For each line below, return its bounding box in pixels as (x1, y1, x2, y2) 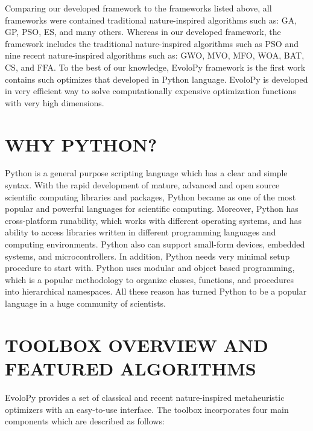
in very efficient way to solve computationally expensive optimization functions (5, 85, 296, 97)
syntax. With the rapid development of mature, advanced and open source (5, 179, 280, 191)
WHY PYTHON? (5, 132, 157, 156)
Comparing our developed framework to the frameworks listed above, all (5, 2, 272, 14)
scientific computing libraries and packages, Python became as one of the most (5, 190, 296, 203)
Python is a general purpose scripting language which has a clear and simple (5, 167, 288, 179)
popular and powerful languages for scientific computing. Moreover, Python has (5, 202, 299, 215)
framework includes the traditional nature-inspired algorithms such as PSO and (5, 37, 299, 49)
